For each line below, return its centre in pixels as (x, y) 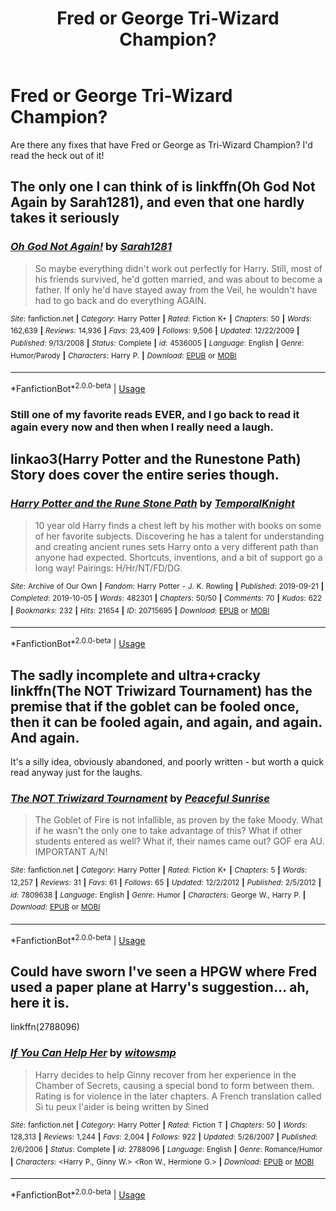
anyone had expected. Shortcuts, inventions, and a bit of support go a (178, 557)
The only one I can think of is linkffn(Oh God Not (163, 187)
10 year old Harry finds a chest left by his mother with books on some (178, 525)
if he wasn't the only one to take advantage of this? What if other (168, 831)
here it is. (40, 1002)
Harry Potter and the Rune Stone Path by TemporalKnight (152, 504)
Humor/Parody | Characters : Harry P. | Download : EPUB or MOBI (123, 355)
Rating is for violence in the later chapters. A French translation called (178, 1096)
